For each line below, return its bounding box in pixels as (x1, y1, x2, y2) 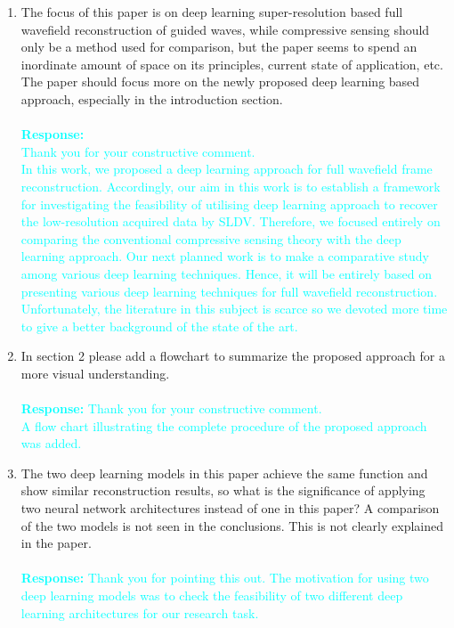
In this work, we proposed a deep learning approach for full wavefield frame (20, 159, 433, 178)
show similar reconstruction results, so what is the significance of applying (20, 481, 426, 500)
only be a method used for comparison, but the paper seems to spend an (20, 37, 418, 56)
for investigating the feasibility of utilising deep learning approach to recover (20, 194, 438, 213)
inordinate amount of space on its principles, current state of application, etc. (20, 54, 443, 73)
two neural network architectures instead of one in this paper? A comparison (20, 499, 440, 518)
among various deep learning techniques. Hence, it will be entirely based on (20, 264, 432, 282)
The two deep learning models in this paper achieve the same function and (20, 463, 428, 482)
